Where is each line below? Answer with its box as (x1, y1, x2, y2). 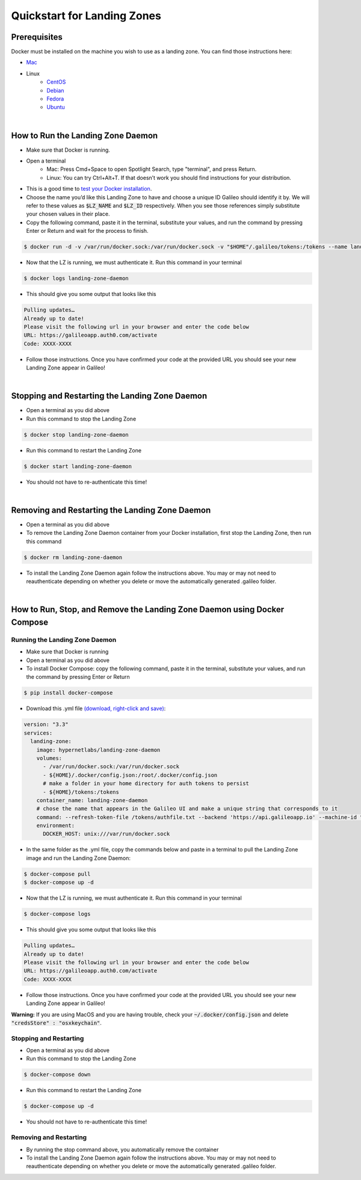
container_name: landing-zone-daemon (36, 797, 148, 803)
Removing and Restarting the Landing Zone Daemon (11, 505, 211, 515)
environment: (36, 822, 75, 829)
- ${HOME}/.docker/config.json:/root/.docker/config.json (43, 771, 218, 779)
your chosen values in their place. (26, 211, 110, 218)
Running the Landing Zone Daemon (11, 635, 117, 644)
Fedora (46, 95, 64, 102)
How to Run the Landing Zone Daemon (11, 130, 158, 141)
